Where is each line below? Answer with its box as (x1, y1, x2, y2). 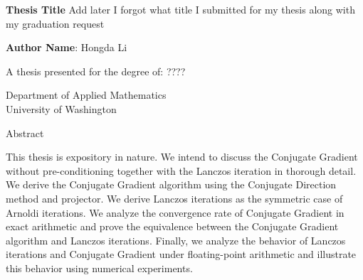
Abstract (6, 125, 44, 140)
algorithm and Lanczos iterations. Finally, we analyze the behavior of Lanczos (6, 232, 346, 247)
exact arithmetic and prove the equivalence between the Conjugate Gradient (6, 219, 339, 234)
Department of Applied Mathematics (6, 87, 167, 102)
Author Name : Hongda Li (6, 40, 127, 55)
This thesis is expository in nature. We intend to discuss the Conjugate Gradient (6, 149, 358, 164)
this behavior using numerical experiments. (6, 260, 193, 275)
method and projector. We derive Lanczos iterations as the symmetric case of (6, 190, 343, 205)
